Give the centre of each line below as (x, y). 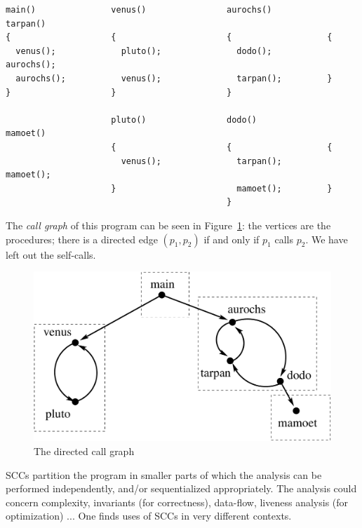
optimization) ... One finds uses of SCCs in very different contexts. (149, 516)
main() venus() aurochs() (139, 10)
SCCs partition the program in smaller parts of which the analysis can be (164, 474)
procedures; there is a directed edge (82, 239)
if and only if (232, 239)
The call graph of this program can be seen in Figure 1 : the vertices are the (168, 225)
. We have (327, 239)
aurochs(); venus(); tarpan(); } (174, 78)
